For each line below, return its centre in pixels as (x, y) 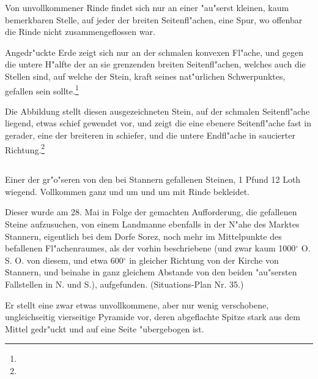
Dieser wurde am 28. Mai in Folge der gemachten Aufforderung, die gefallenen (151, 212)
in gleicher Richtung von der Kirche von (204, 260)
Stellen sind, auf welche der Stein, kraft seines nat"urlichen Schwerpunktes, (145, 76)
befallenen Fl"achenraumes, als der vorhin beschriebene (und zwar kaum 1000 (150, 248)
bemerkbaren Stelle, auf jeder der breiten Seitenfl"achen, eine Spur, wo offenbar (154, 19)
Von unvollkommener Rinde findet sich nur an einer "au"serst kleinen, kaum (147, 7)
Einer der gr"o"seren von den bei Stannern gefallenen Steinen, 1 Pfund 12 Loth (153, 179)
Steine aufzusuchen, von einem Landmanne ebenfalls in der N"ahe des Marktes (152, 224)
